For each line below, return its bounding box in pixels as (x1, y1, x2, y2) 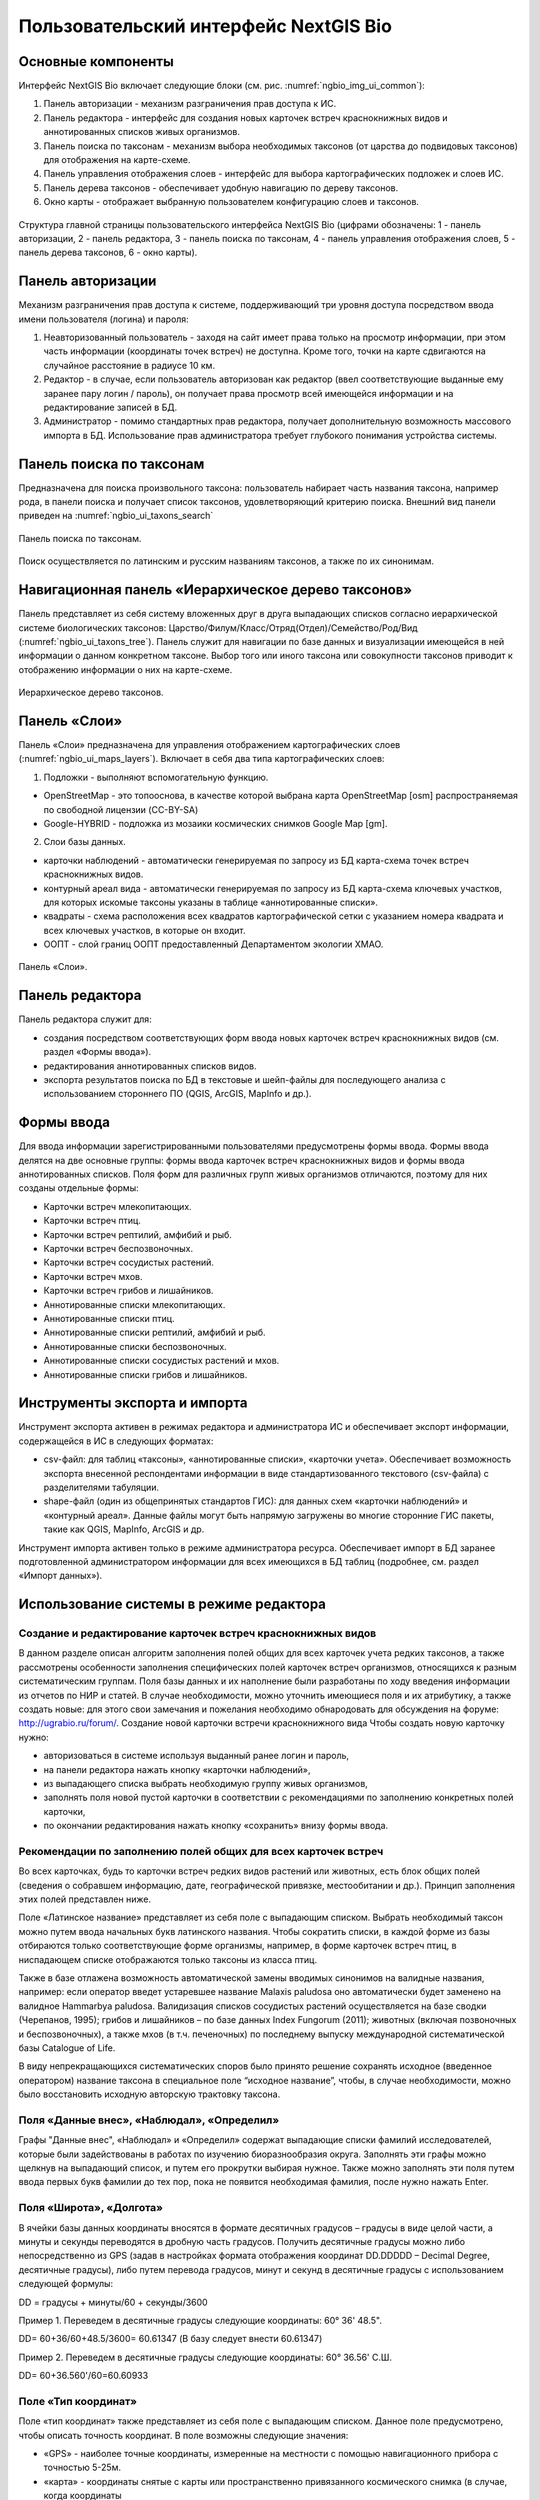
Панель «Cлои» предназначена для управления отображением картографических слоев (18, 739, 401, 751)
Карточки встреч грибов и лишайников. (43, 1285, 214, 1297)
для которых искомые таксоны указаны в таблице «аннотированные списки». (43, 896, 379, 908)
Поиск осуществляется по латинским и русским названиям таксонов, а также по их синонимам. (18, 555, 435, 567)
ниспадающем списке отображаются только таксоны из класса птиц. (18, 1953, 318, 1965)
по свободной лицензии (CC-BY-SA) (43, 803, 199, 815)
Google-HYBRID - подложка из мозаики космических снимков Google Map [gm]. (43, 817, 388, 829)
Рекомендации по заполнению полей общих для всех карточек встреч (18, 1844, 384, 1858)
